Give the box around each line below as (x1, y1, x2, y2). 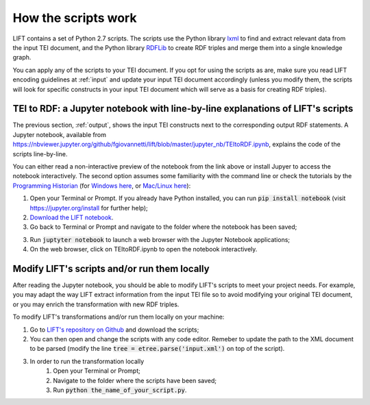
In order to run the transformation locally (29, 357, 145, 365)
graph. (12, 53, 32, 62)
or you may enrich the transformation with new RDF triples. (12, 300, 180, 308)
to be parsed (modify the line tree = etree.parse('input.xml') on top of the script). (29, 345, 285, 353)
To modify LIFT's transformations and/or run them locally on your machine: (12, 312, 225, 321)
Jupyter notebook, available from (12, 130, 106, 138)
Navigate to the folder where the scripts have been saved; (53, 376, 217, 384)
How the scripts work (12, 10, 137, 25)
